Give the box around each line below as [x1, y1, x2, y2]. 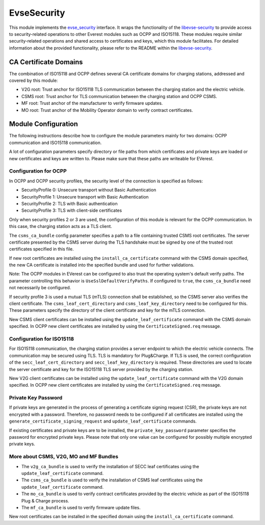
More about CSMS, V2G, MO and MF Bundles [9, 453, 119, 460]
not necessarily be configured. [9, 285, 71, 291]
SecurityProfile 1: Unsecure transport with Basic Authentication [21, 194, 149, 200]
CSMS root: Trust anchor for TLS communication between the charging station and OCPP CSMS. [21, 93, 217, 99]
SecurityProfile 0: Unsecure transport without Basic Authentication [21, 187, 157, 193]
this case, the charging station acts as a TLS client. [9, 224, 112, 229]
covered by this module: [9, 77, 58, 83]
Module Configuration [9, 120, 78, 128]
